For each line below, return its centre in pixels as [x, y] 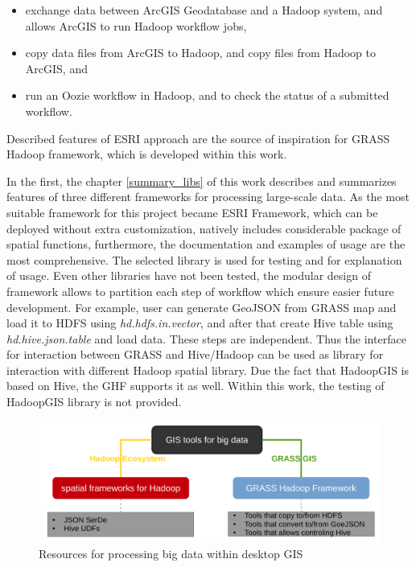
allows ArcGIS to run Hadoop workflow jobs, [136, 25]
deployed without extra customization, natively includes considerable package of [204, 228]
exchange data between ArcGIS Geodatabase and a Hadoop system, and [204, 10]
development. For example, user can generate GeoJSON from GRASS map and [202, 307]
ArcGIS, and [56, 68]
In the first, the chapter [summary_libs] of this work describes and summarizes [202, 181]
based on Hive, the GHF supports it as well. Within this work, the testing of [196, 386]
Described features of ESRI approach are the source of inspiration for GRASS [198, 138]
